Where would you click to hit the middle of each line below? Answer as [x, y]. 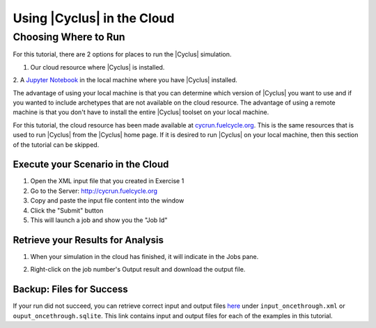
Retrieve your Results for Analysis [88, 240]
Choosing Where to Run [69, 37]
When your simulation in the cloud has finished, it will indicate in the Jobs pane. [144, 256]
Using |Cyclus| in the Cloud [94, 18]
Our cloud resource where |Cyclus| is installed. [97, 67]
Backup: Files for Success [70, 289]
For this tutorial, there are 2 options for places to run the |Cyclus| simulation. [122, 54]
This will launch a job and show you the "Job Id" [99, 220]
